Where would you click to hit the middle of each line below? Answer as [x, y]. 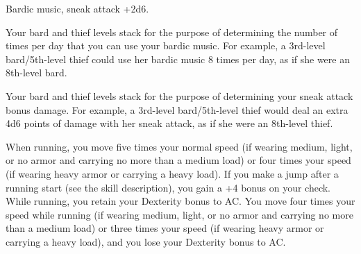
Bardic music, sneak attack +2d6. [77, 8]
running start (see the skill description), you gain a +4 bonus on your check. [168, 187]
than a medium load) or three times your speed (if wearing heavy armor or [165, 228]
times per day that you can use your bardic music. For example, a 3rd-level [166, 45]
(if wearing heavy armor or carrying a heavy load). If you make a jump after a [172, 173]
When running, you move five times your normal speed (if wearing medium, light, [179, 146]
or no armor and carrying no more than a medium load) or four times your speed [178, 160]
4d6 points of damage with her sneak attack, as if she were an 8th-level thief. [169, 123]
